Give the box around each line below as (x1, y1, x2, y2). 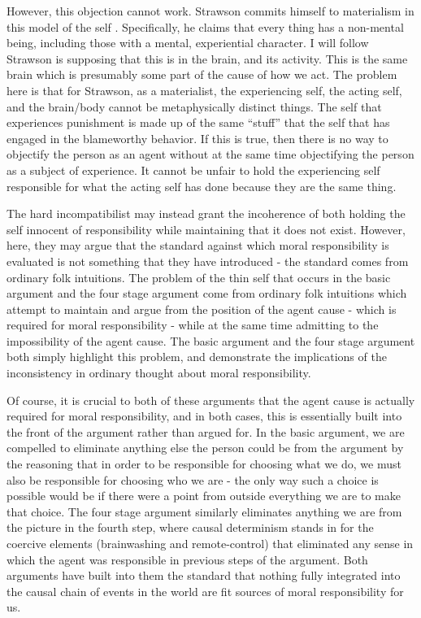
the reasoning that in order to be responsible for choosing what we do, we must (7, 455, 401, 472)
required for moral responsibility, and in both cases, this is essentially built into (7, 407, 402, 424)
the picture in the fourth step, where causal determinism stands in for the (7, 519, 374, 536)
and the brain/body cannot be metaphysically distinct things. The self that (7, 98, 382, 115)
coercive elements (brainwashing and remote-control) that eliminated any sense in (7, 535, 414, 551)
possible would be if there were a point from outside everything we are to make (7, 487, 401, 504)
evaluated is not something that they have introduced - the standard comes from (7, 252, 409, 269)
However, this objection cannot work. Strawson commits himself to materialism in (7, 2, 414, 19)
